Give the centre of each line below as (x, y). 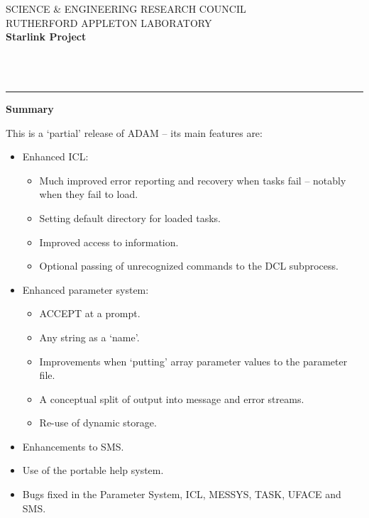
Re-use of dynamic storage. (98, 423)
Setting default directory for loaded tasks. (130, 217)
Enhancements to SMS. (73, 446)
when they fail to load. (89, 194)
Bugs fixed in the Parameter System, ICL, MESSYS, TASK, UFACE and (182, 494)
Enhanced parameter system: (86, 289)
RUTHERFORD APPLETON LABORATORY (109, 22)
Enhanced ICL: (55, 156)
